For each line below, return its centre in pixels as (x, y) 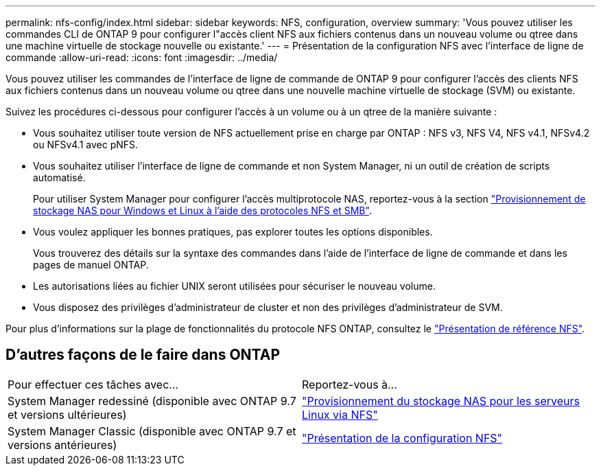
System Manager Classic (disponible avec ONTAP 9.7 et (152, 431)
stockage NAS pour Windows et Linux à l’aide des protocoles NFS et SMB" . (202, 210)
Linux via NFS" (340, 414)
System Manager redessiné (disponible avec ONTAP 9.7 (152, 401)
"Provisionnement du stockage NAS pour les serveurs (441, 401)
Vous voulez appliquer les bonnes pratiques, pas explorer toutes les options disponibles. (233, 232)
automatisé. (59, 177)
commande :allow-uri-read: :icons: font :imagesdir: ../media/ (142, 57)
